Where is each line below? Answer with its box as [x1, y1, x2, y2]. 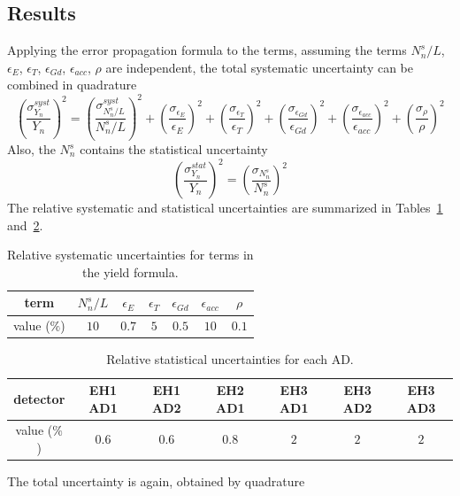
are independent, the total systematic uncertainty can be [105, 58, 414, 76]
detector [13, 389, 65, 407]
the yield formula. [82, 262, 179, 281]
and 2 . [7, 215, 43, 234]
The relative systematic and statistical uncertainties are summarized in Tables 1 [7, 198, 443, 217]
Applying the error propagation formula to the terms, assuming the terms [7, 41, 407, 59]
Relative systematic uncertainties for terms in [7, 245, 254, 264]
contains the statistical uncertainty [80, 140, 268, 159]
